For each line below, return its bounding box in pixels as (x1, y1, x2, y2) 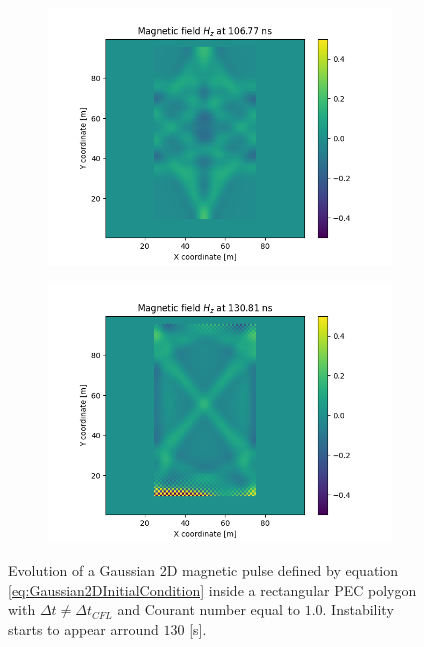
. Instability (322, 599, 394, 620)
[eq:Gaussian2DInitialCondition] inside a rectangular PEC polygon (8, 579, 417, 600)
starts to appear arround (8, 618, 159, 639)
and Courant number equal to (117, 599, 300, 620)
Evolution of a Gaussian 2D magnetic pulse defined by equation (8, 560, 399, 581)
